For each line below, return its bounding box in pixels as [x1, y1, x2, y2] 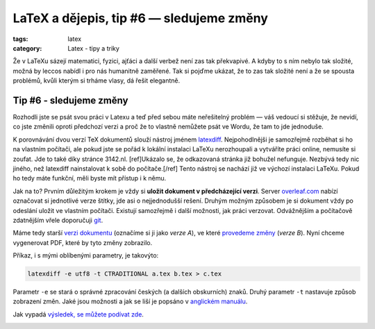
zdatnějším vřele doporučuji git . [12, 216, 103, 224]
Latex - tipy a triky [67, 44, 119, 52]
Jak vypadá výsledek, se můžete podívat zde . [12, 310, 144, 319]
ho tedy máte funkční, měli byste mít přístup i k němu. [12, 174, 167, 183]
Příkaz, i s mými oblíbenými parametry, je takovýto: [12, 251, 159, 260]
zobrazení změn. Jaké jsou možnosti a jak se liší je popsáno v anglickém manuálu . [12, 297, 248, 305]
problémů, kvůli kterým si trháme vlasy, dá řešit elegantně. [12, 76, 181, 85]
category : [12, 44, 42, 52]
